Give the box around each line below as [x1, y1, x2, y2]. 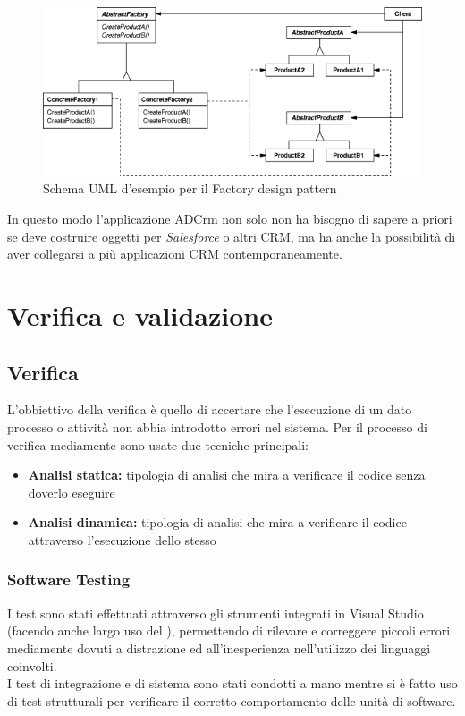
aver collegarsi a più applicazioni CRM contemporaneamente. [7, 244, 342, 263]
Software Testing [7, 568, 131, 591]
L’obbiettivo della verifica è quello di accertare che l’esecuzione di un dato [7, 400, 412, 419]
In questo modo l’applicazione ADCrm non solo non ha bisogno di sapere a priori [7, 209, 452, 228]
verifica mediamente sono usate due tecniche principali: [7, 435, 309, 454]
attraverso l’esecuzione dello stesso [28, 530, 216, 549]
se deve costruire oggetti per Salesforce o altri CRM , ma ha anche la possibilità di [7, 226, 456, 245]
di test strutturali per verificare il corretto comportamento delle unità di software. [7, 691, 456, 710]
